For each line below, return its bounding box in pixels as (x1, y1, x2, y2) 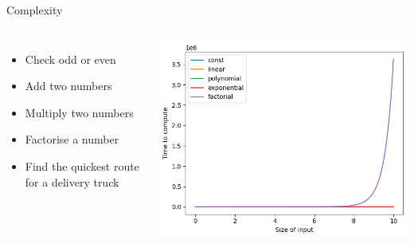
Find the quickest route (25, 157, 139, 174)
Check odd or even (25, 50, 116, 67)
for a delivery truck (25, 173, 119, 190)
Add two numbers (25, 77, 112, 94)
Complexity (6, 2, 63, 18)
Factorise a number (25, 131, 119, 148)
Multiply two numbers (25, 104, 134, 120)
